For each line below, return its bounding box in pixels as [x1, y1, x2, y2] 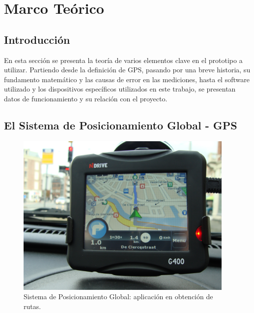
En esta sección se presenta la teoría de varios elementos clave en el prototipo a [4, 55, 243, 65]
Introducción [4, 31, 70, 47]
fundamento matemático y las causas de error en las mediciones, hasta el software [4, 74, 250, 84]
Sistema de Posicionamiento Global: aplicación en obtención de [24, 291, 213, 302]
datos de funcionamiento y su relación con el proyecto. [4, 93, 168, 103]
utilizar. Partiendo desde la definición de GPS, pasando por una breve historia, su [4, 64, 251, 75]
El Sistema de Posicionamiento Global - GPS [4, 117, 237, 132]
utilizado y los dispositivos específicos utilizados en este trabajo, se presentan [4, 84, 236, 94]
